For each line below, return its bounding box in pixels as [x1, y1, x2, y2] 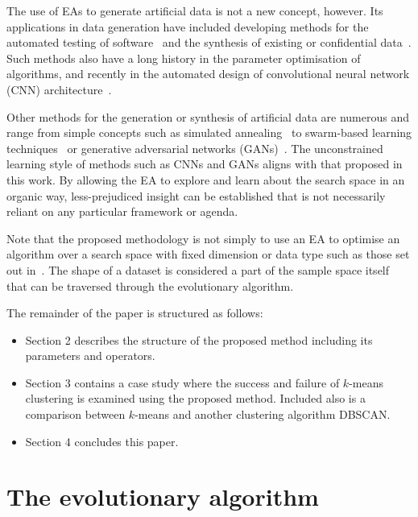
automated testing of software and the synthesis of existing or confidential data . [6, 34, 412, 51]
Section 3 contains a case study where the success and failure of [25, 374, 340, 391]
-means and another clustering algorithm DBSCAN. [135, 406, 391, 423]
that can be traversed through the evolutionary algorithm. [6, 277, 294, 294]
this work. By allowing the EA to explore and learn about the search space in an [6, 171, 405, 188]
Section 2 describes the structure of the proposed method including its [25, 331, 373, 348]
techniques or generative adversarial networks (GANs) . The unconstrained [6, 139, 383, 156]
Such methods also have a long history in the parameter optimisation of [6, 49, 361, 66]
